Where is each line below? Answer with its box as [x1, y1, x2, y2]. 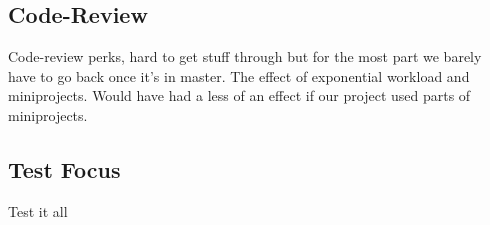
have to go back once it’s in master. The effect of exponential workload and [8, 65, 470, 86]
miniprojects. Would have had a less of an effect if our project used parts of [8, 85, 471, 106]
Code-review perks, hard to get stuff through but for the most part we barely [8, 46, 482, 67]
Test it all [8, 200, 68, 221]
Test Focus [8, 153, 121, 184]
